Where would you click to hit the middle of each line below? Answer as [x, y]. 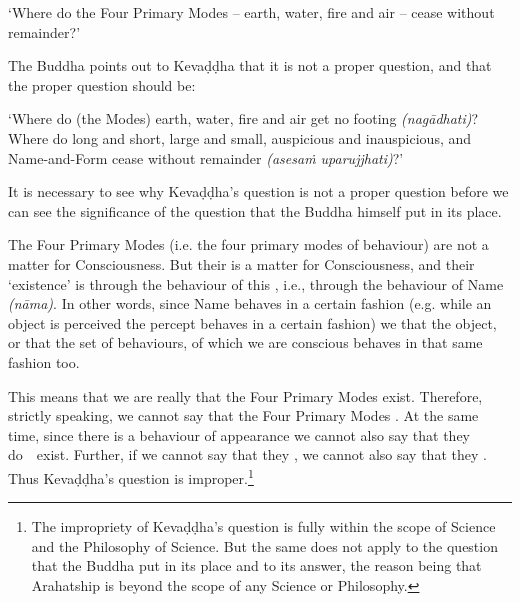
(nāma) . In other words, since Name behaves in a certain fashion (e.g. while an [250, 303]
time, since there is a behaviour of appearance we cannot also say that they [239, 434]
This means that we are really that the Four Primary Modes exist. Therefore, [245, 395]
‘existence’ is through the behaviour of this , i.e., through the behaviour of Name [256, 283]
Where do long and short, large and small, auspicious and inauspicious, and [240, 137]
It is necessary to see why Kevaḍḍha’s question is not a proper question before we [258, 191]
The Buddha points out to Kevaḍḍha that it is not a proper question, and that [250, 65]
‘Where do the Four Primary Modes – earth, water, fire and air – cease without [251, 12]
